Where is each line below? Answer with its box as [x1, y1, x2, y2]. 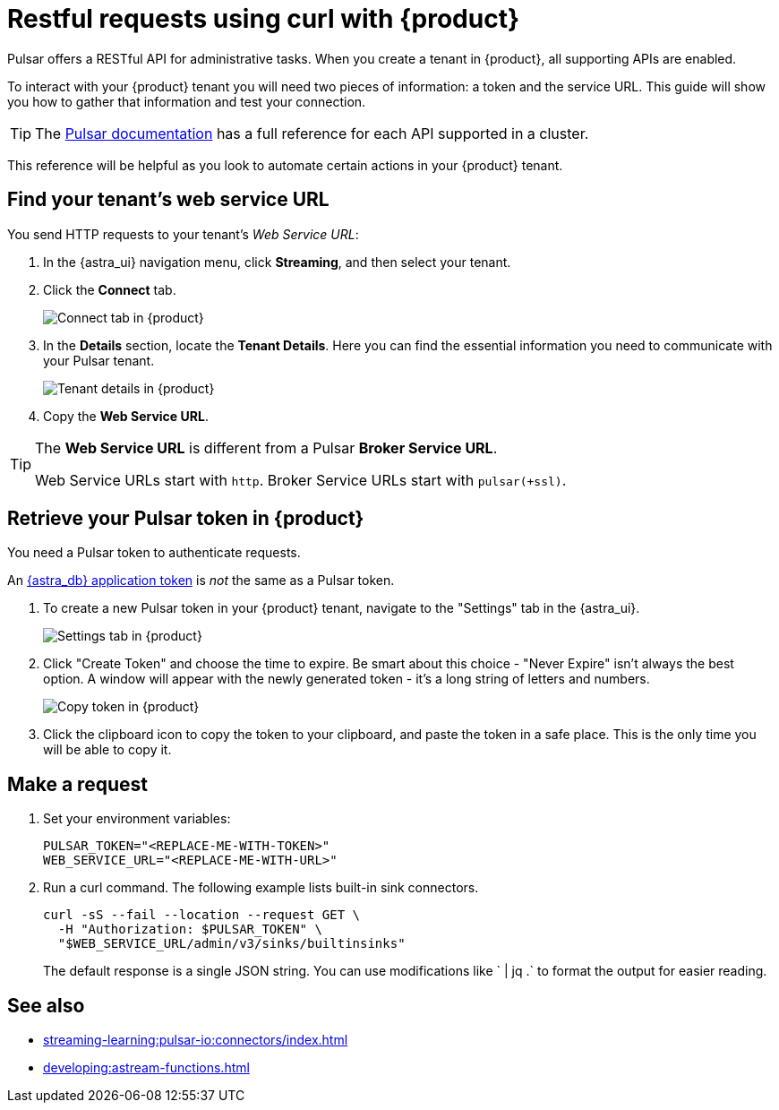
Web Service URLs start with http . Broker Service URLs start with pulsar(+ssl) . [35, 470, 567, 489]
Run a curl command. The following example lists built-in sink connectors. [43, 880, 479, 896]
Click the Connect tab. [43, 281, 176, 297]
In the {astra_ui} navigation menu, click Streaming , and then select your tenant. [43, 254, 511, 270]
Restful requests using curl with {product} [7, 4, 520, 34]
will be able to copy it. [43, 742, 172, 758]
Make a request [7, 772, 148, 796]
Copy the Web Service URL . [43, 408, 209, 424]
